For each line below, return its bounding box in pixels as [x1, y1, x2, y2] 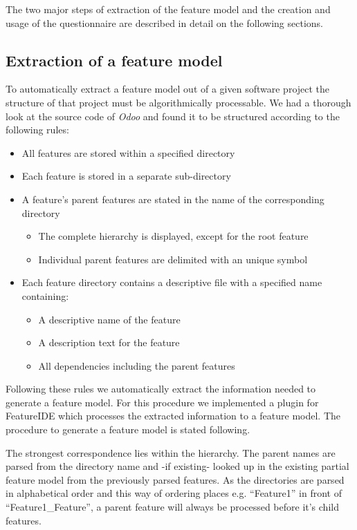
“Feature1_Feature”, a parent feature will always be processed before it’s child [6, 500, 339, 514]
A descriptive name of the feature [38, 312, 181, 326]
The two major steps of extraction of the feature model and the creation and [6, 2, 331, 16]
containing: [21, 288, 69, 303]
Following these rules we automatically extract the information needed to [6, 381, 316, 396]
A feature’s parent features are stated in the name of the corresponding [21, 191, 324, 206]
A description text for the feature [38, 335, 180, 350]
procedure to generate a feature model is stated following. [6, 422, 250, 437]
